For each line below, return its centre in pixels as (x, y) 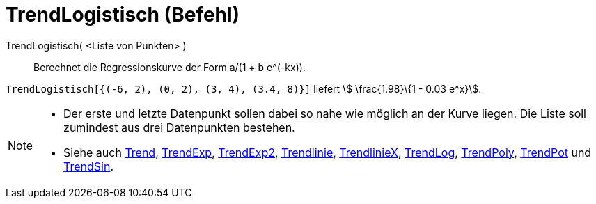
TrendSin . (89, 166)
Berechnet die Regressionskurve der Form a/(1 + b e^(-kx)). (170, 67)
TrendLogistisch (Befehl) (123, 15)
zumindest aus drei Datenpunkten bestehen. (179, 127)
